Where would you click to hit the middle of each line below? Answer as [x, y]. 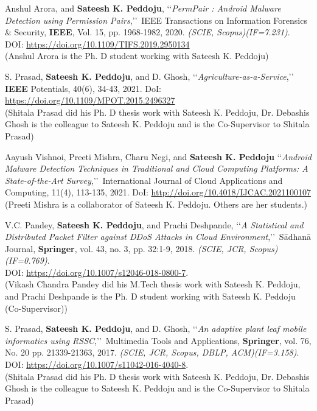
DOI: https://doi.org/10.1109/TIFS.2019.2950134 [97, 44]
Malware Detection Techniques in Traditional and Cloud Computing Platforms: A [157, 168]
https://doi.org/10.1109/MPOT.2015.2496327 [90, 100]
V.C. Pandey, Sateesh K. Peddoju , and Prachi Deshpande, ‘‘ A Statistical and [154, 224]
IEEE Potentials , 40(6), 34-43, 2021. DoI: [83, 88]
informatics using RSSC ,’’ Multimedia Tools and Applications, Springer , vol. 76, [158, 340]
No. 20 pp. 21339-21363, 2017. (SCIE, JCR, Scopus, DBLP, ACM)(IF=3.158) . [152, 352]
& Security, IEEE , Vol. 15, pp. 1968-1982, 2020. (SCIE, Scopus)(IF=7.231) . [148, 32]
